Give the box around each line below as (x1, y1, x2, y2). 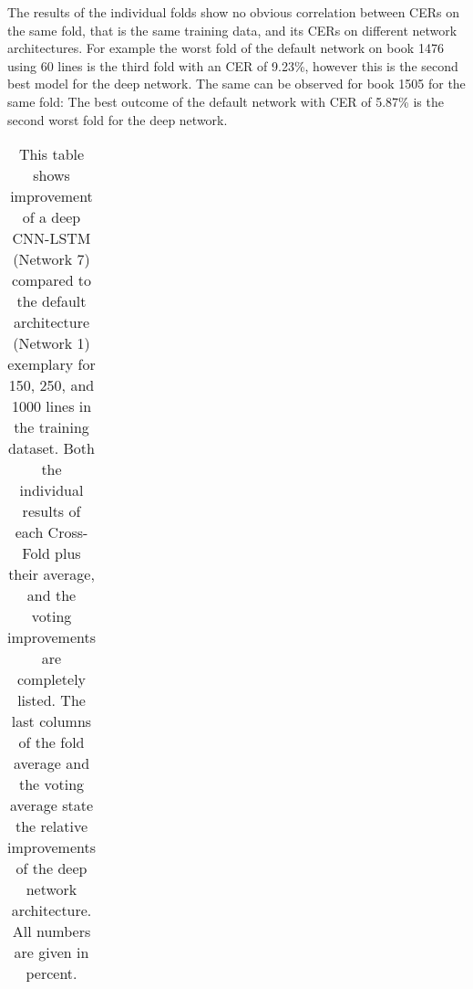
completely (16, 668, 87, 690)
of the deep (15, 857, 87, 879)
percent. (26, 963, 77, 984)
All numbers (12, 921, 91, 942)
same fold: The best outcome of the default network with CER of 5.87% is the (7, 91, 444, 110)
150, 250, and (8, 374, 95, 396)
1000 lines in (11, 395, 92, 417)
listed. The (17, 689, 86, 711)
